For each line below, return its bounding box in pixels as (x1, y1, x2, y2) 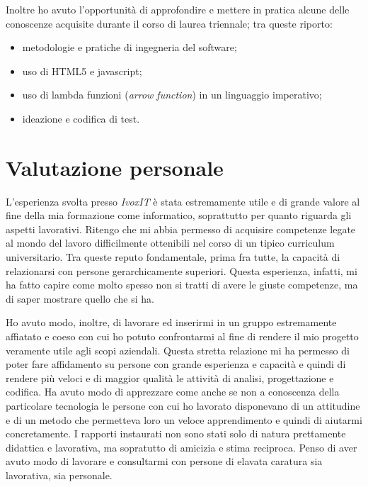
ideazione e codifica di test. (22, 111, 140, 125)
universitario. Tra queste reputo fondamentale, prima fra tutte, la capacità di (6, 250, 340, 264)
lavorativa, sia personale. (6, 467, 113, 482)
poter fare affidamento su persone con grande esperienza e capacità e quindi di (6, 357, 346, 371)
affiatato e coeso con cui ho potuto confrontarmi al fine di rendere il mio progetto (6, 329, 359, 344)
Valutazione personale (6, 152, 224, 181)
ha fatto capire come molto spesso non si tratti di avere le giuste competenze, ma (6, 277, 358, 292)
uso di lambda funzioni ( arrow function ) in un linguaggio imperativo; (22, 87, 322, 102)
